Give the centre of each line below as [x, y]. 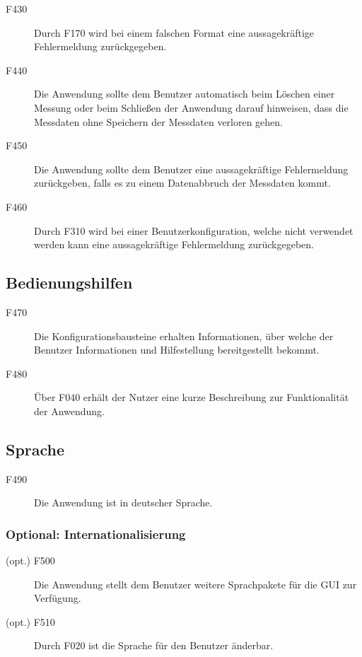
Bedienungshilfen [69, 283]
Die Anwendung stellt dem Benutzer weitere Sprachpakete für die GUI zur [195, 584]
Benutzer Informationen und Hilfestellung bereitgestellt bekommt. [177, 350]
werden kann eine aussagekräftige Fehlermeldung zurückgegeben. [174, 244]
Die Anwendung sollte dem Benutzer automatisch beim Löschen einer [185, 94]
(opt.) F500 [30, 560]
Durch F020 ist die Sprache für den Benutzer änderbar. [154, 645]
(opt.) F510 [30, 621]
